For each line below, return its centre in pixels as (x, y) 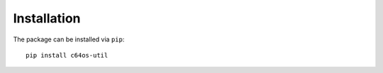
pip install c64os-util (67, 55)
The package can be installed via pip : (69, 39)
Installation (47, 18)
